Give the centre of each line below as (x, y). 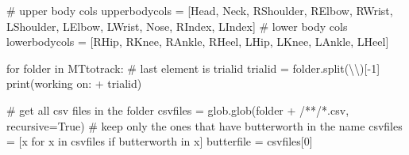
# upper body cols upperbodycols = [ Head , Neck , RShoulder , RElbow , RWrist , (200, 10)
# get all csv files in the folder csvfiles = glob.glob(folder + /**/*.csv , (178, 110)
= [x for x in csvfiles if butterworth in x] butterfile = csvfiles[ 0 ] (160, 141)
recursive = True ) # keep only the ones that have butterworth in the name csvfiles (204, 125)
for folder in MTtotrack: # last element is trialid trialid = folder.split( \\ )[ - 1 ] (193, 68)
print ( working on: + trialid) (74, 83)
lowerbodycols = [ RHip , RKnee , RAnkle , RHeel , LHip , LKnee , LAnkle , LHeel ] (198, 42)
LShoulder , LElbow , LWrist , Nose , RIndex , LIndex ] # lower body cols (177, 26)
